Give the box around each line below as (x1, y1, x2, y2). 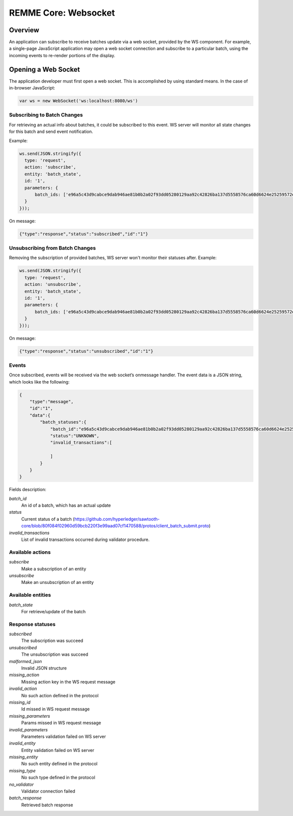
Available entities (9, 592, 51, 599)
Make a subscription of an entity (21, 566, 86, 572)
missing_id (9, 699, 31, 705)
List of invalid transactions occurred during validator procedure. (21, 537, 150, 542)
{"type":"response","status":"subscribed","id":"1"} (19, 231, 148, 236)
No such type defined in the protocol (21, 774, 95, 780)
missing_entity (9, 754, 39, 760)
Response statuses (9, 621, 56, 627)
